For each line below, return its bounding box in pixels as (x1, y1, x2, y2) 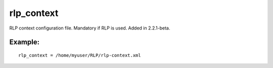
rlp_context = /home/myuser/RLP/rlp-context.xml (18, 52, 141, 58)
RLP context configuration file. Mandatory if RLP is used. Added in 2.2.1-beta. (9, 25, 170, 31)
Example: (9, 38, 40, 46)
